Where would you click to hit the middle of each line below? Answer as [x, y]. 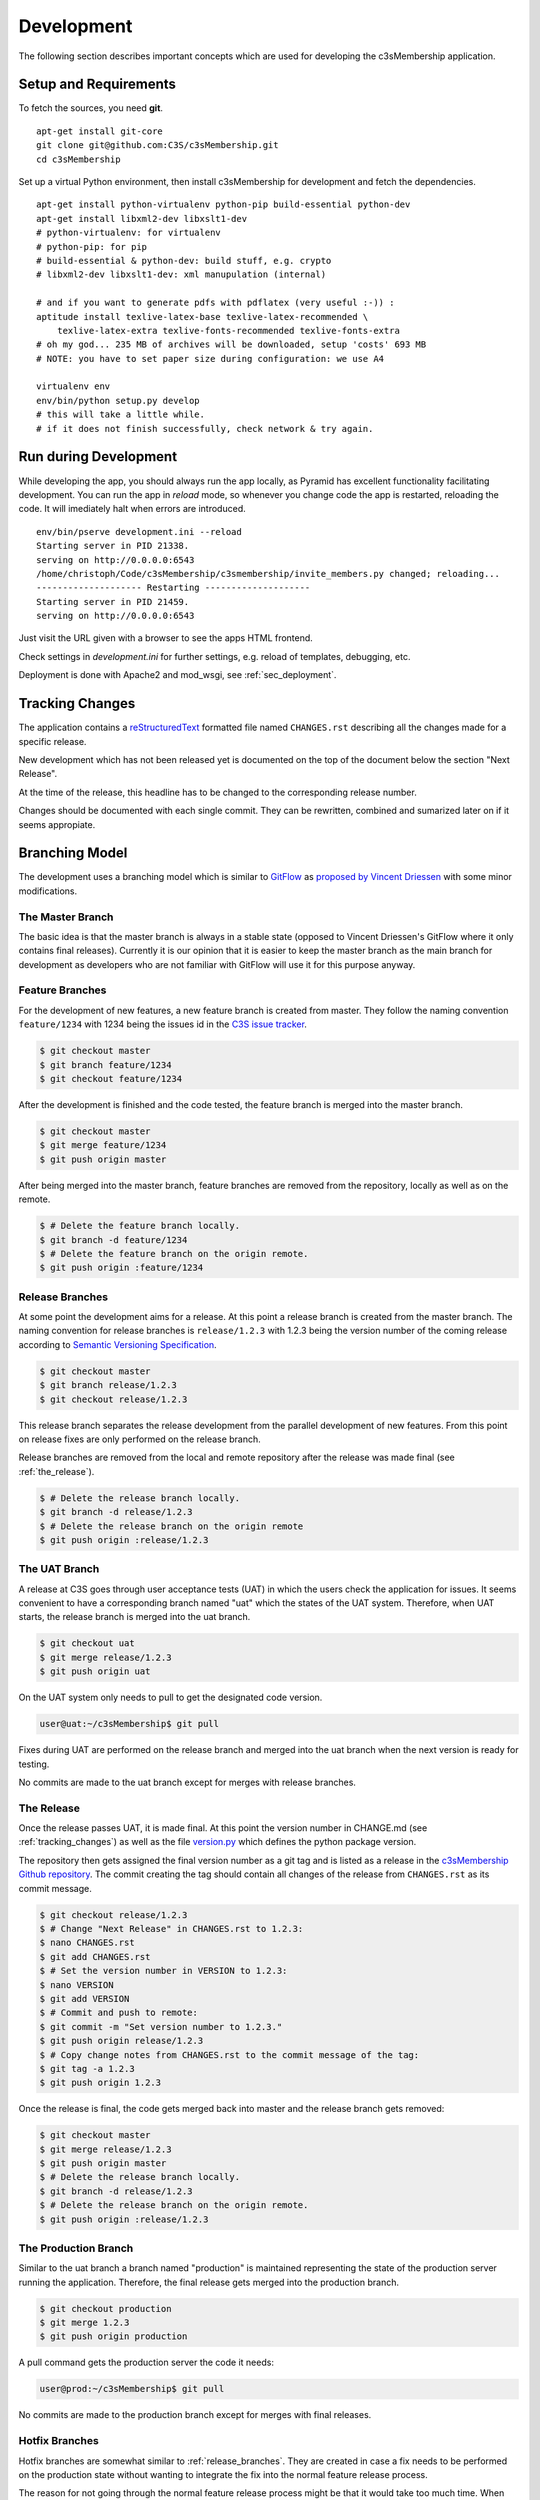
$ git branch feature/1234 [105, 1064]
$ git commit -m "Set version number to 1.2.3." [161, 2026]
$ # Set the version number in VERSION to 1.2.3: [163, 1971]
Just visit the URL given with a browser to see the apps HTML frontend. [166, 638]
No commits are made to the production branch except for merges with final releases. [195, 2415]
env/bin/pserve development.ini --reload [139, 531]
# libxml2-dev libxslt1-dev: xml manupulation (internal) [181, 274]
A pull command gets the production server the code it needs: [146, 2362]
